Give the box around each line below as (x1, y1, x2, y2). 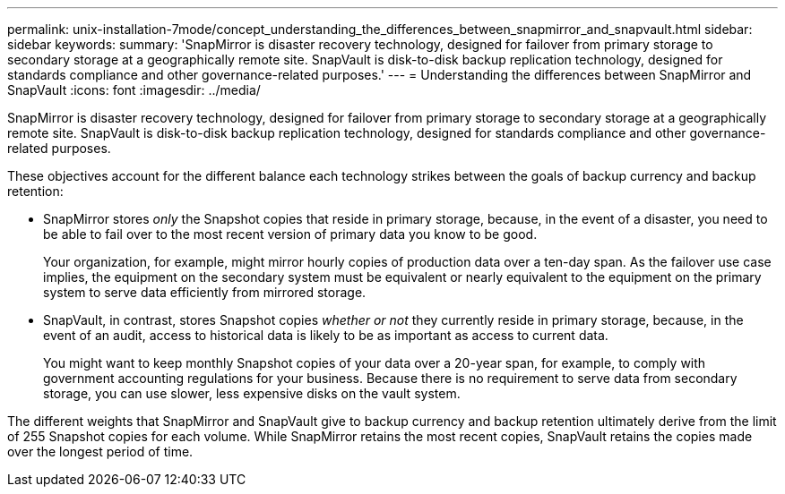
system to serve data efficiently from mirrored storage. (43, 285, 367, 300)
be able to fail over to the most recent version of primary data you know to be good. (43, 226, 538, 242)
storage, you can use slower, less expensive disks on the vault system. (43, 386, 461, 401)
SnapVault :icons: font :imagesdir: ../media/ (7, 82, 261, 98)
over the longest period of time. (7, 444, 194, 459)
